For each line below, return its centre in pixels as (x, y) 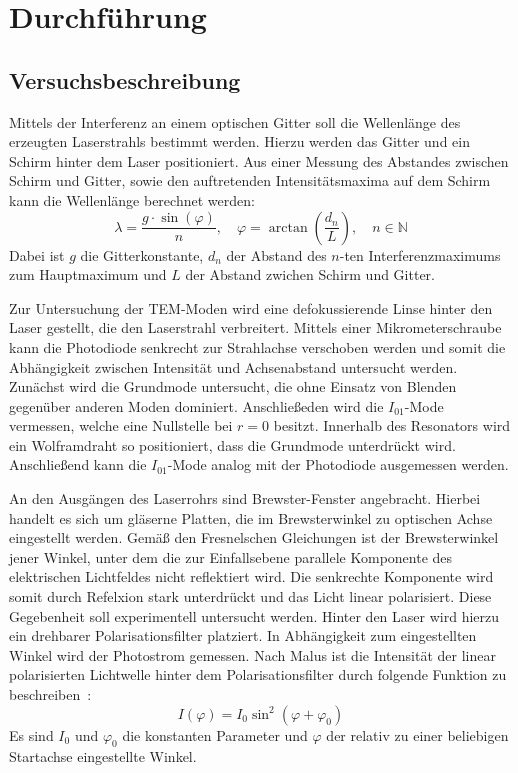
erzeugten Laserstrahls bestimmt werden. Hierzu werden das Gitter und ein (239, 141)
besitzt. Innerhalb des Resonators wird (392, 425)
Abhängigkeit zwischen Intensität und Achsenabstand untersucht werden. (233, 366)
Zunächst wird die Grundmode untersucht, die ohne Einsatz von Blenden (233, 386)
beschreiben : (50, 694)
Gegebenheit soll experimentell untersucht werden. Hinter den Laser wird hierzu (254, 615)
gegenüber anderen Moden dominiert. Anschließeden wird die (196, 405)
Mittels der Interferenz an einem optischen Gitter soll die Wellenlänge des (235, 121)
